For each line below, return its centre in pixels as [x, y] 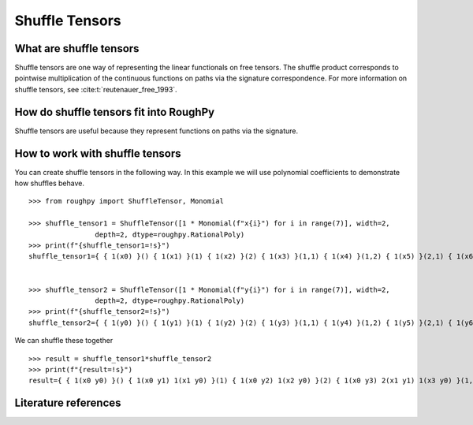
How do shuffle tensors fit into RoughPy [115, 112]
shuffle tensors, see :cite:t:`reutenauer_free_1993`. [96, 89]
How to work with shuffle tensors [98, 153]
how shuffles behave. [49, 183]
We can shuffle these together [64, 341]
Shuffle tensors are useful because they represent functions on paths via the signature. [156, 131]
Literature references [68, 403]
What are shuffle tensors [77, 48]
